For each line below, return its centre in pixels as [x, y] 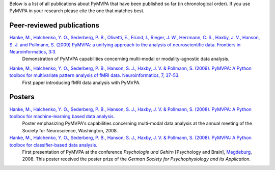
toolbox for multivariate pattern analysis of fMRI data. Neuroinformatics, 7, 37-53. [95, 75]
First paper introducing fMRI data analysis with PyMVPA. [81, 82]
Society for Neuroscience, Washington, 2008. [70, 130]
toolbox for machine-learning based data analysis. [62, 116]
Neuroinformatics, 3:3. [33, 52]
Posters [22, 97]
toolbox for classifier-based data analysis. [53, 145]
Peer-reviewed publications [54, 25]
